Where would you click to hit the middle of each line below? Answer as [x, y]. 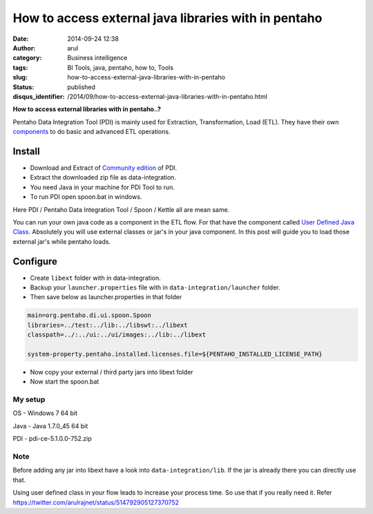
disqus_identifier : [39, 96]
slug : [20, 77]
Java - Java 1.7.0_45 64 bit [50, 426]
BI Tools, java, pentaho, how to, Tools [121, 67]
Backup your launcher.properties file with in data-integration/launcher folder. [155, 287]
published [82, 87]
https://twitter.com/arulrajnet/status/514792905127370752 [96, 502]
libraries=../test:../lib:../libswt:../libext [107, 325]
